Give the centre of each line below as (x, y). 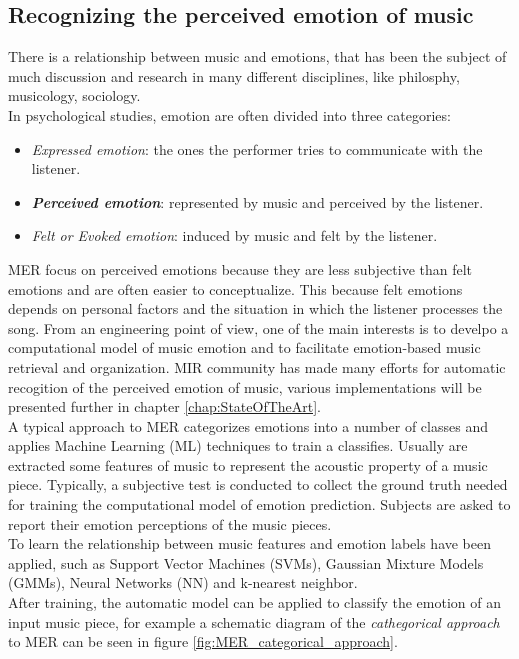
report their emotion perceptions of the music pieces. (170, 523)
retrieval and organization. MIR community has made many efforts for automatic (257, 366)
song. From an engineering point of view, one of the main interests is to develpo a (258, 327)
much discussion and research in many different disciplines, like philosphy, (234, 75)
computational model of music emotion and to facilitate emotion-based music (244, 347)
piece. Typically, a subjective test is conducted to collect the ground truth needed (258, 484)
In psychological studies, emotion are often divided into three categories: (229, 114)
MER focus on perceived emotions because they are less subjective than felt (240, 268)
